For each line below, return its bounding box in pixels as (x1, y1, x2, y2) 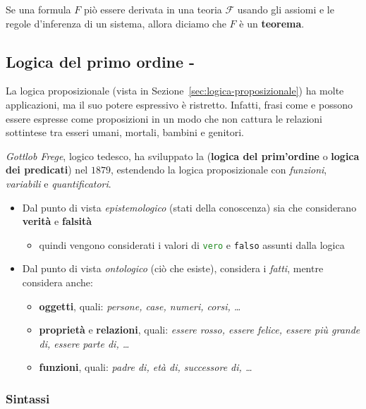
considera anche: (22, 274, 93, 289)
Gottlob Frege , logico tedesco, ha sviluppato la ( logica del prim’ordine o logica (6, 148, 360, 163)
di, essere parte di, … (39, 336, 130, 350)
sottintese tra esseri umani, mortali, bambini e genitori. (6, 125, 245, 140)
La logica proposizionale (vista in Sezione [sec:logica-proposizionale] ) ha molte (6, 83, 344, 98)
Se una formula (6, 2, 71, 16)
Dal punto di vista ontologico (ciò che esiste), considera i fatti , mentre (22, 261, 324, 276)
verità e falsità (22, 214, 92, 228)
